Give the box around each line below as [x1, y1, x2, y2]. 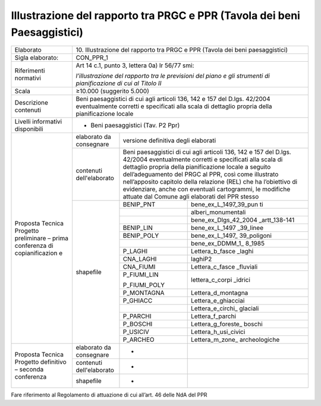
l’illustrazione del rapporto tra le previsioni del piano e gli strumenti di [75, 72, 270, 80]
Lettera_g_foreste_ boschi [191, 320, 263, 328]
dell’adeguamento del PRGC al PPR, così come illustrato [122, 170, 279, 178]
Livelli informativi [14, 118, 62, 126]
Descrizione [14, 99, 49, 107]
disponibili [14, 125, 43, 133]
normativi [14, 74, 42, 83]
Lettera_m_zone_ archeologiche [191, 336, 280, 344]
